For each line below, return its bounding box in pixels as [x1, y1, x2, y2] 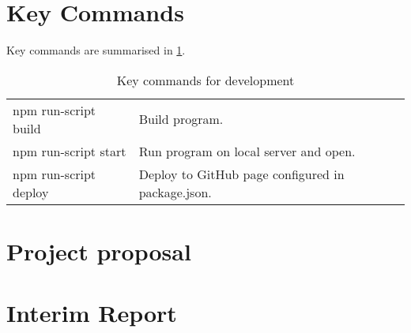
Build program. [138, 110, 224, 129]
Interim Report [6, 297, 177, 329]
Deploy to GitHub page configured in [138, 164, 345, 183]
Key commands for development [116, 70, 295, 89]
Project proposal [6, 234, 191, 267]
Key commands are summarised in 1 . [6, 42, 186, 58]
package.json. [138, 182, 212, 201]
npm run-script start [13, 141, 126, 160]
